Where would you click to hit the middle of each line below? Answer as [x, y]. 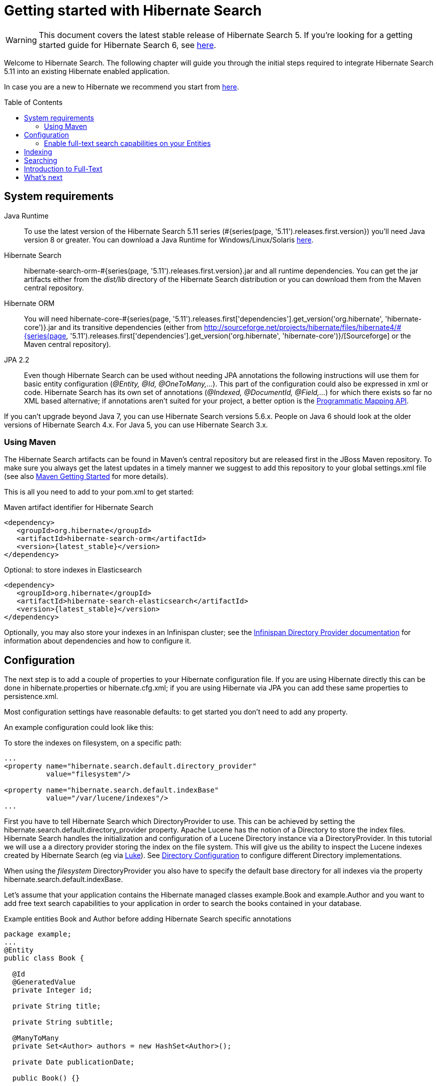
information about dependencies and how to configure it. [98, 641]
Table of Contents [33, 102]
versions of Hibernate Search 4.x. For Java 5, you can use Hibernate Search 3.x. [136, 424]
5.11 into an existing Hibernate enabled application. [87, 71]
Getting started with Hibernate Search [133, 10]
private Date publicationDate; [73, 1062]
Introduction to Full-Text [63, 168]
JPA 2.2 [17, 359]
